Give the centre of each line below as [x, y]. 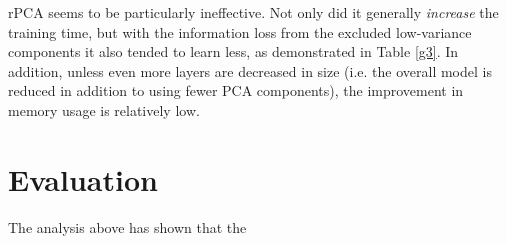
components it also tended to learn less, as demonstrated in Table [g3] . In [233, 51]
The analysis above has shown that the [127, 226]
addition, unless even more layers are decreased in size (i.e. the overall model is [250, 70]
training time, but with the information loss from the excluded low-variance [240, 31]
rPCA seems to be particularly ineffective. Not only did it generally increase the [253, 12]
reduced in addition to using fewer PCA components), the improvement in [236, 90]
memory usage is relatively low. [104, 109]
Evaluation [83, 178]
